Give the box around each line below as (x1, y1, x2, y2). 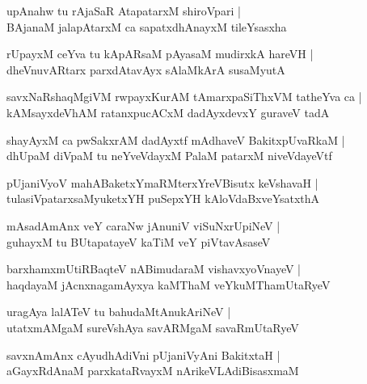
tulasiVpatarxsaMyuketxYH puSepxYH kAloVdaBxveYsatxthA (6, 190, 320, 207)
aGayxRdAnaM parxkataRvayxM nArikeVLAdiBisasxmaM (6, 362, 299, 379)
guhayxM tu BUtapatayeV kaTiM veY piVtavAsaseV (6, 233, 271, 250)
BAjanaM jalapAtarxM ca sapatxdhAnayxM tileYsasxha (6, 18, 287, 35)
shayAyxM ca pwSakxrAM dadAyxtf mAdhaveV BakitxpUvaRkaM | (6, 131, 345, 148)
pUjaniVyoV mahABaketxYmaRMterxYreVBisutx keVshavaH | (6, 174, 318, 191)
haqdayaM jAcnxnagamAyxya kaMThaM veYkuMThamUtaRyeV (6, 276, 331, 293)
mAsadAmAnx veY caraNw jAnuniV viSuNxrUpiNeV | (6, 217, 281, 234)
